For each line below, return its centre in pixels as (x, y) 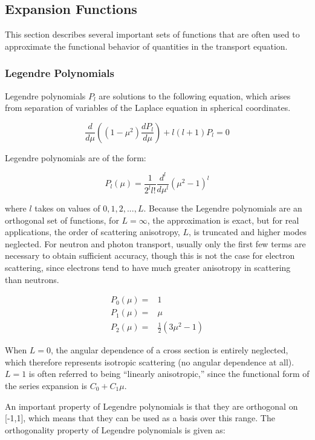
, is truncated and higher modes (248, 232)
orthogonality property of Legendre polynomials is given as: (115, 429)
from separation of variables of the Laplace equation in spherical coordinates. (148, 108)
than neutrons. (32, 279)
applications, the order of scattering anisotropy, (93, 232)
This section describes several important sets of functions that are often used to (152, 34)
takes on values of (67, 208)
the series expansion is (46, 385)
